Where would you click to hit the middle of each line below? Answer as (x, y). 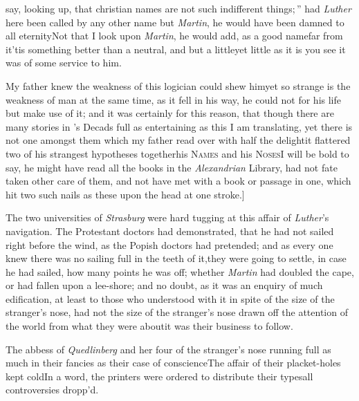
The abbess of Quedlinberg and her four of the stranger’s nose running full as (168, 349)
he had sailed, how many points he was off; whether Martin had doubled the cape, (180, 271)
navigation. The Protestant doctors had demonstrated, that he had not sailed (170, 231)
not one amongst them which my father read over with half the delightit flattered (178, 140)
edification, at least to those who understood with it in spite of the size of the (170, 298)
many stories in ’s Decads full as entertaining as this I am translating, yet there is (179, 126)
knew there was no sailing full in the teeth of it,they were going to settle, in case (176, 258)
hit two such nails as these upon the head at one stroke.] (125, 194)
